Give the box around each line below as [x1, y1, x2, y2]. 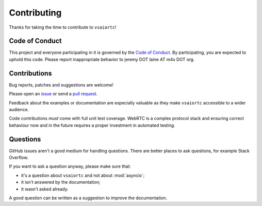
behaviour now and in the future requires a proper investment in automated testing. [9, 122, 176, 128]
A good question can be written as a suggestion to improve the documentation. [9, 195, 167, 201]
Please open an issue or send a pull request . [9, 91, 98, 97]
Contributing [9, 7, 62, 18]
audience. [9, 106, 29, 112]
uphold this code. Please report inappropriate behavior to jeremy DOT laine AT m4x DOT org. [9, 56, 195, 62]
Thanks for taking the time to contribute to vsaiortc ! [9, 24, 116, 30]
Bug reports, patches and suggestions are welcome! [9, 82, 114, 87]
